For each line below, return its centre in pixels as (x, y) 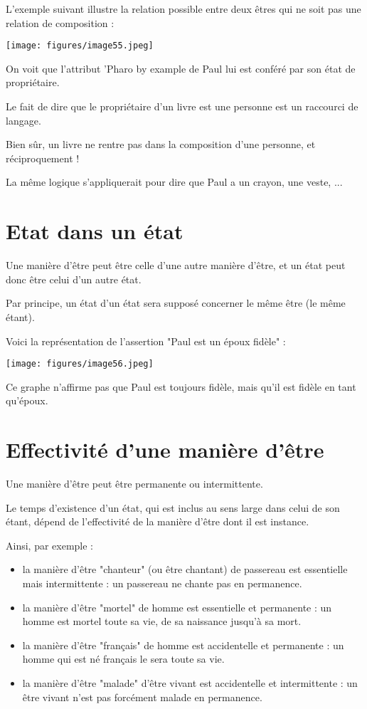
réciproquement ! (43, 158)
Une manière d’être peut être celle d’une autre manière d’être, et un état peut (176, 265)
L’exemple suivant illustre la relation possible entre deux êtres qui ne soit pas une (183, 9)
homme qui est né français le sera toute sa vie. (123, 659)
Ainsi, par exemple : (50, 545)
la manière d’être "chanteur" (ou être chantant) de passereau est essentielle (185, 569)
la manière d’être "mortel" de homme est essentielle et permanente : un (177, 607)
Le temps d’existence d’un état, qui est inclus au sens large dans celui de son (173, 507)
